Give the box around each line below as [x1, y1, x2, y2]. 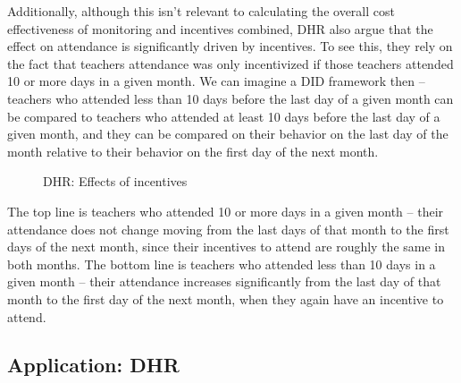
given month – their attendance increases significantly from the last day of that [7, 272, 441, 291]
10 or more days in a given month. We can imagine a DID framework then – [7, 72, 425, 90]
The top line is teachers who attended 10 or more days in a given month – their [7, 201, 444, 220]
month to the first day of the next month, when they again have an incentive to [7, 289, 444, 308]
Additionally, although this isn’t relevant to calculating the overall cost [7, 2, 395, 20]
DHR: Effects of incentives [43, 172, 188, 191]
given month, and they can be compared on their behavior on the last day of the [7, 124, 448, 143]
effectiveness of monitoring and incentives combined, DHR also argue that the [7, 19, 433, 38]
